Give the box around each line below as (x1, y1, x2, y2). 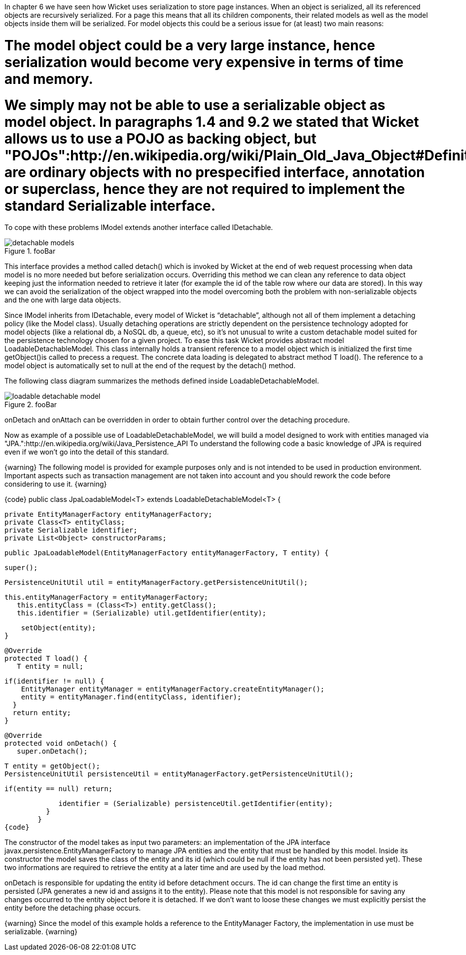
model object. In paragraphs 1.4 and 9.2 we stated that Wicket (4, 113, 419, 130)
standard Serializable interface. (4, 197, 216, 214)
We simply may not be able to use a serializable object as (4, 96, 386, 114)
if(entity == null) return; (4, 785, 113, 793)
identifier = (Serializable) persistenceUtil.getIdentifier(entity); (58, 800, 333, 808)
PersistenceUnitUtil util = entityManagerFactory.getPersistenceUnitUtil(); (4, 578, 308, 587)
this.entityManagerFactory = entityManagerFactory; (4, 593, 209, 602)
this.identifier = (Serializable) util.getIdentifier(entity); (17, 609, 267, 617)
